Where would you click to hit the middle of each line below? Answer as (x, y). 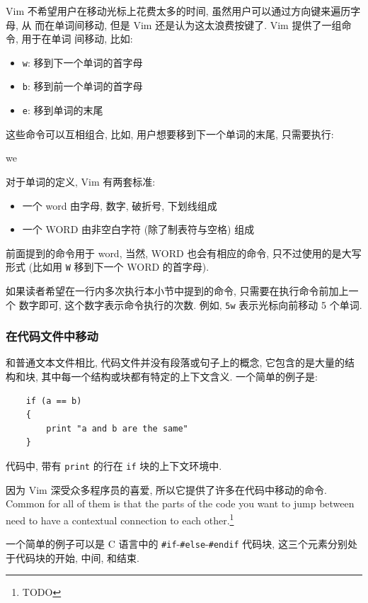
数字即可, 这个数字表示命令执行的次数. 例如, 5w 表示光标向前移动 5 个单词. (190, 304)
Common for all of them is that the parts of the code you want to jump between (180, 503)
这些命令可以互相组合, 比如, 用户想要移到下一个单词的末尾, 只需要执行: (170, 134)
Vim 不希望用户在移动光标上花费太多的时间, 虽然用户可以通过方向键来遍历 (178, 11)
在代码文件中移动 (52, 336)
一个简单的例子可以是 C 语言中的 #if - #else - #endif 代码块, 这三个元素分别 (177, 544)
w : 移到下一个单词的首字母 (82, 62)
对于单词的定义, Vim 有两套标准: (81, 181)
